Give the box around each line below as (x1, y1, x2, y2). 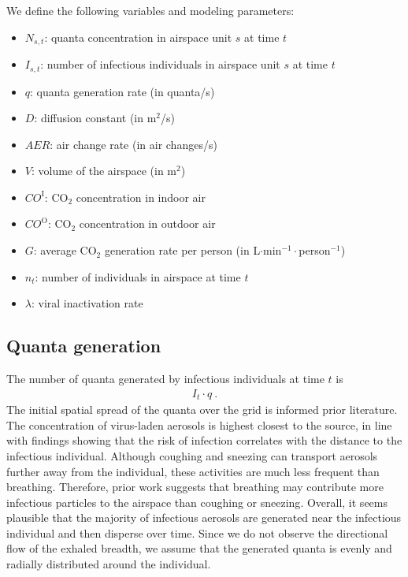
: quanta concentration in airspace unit (44, 28, 232, 45)
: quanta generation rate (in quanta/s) (30, 83, 215, 99)
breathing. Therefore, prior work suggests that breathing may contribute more (6, 478, 384, 495)
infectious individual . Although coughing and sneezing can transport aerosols (6, 447, 378, 463)
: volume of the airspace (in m (31, 162, 177, 179)
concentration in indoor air (76, 188, 206, 205)
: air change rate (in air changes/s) (50, 136, 217, 152)
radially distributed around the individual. (6, 556, 211, 572)
